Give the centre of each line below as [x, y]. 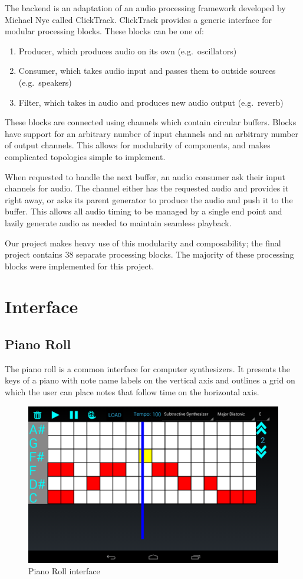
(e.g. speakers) [45, 82]
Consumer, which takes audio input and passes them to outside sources [147, 71]
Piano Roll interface [64, 571]
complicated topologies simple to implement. [85, 156]
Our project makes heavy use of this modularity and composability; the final [143, 243]
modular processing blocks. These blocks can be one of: [105, 31]
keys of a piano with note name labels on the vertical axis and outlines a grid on [150, 380]
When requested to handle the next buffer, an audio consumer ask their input [145, 176]
